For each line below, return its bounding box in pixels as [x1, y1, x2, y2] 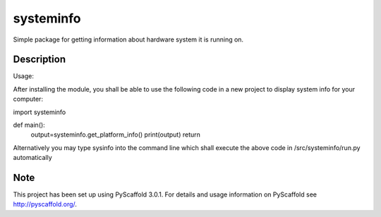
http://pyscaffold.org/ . [13, 200, 78, 209]
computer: [13, 95, 44, 104]
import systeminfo [13, 108, 66, 116]
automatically [13, 154, 52, 162]
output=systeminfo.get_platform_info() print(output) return [30, 130, 201, 139]
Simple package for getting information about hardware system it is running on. [13, 35, 243, 44]
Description [13, 54, 66, 66]
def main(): [13, 120, 45, 130]
